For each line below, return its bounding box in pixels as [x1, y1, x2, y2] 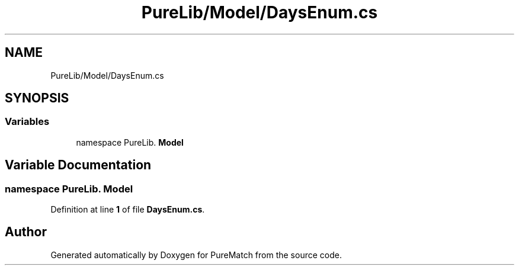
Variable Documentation [5, 157, 152, 173]
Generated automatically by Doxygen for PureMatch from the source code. [50, 249, 342, 260]
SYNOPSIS [5, 91, 69, 106]
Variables [5, 115, 50, 128]
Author [5, 224, 47, 240]
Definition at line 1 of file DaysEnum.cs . [50, 204, 205, 215]
